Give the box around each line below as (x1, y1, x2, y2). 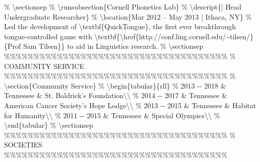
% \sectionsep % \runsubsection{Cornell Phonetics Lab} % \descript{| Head (4, 2, 242, 12)
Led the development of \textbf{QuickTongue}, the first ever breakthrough (4, 21, 236, 32)
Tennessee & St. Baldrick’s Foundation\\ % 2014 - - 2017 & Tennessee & (4, 90, 227, 101)
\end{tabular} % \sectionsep (4, 120, 93, 130)
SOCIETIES (4, 139, 42, 150)
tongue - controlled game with (4, 31, 92, 41)
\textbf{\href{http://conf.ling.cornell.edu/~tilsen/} (94, 31, 253, 41)
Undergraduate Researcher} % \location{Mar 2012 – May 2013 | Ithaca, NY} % (4, 11, 252, 22)
